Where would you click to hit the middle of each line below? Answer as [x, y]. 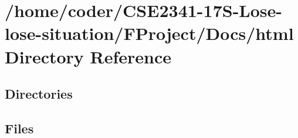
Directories [39, 94]
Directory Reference [88, 56]
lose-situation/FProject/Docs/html [149, 33]
